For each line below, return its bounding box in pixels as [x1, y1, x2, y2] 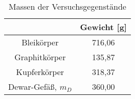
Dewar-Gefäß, [8, 81, 57, 92]
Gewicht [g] [80, 21, 127, 33]
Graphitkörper [14, 51, 66, 63]
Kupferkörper [16, 66, 64, 78]
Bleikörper [21, 36, 59, 48]
